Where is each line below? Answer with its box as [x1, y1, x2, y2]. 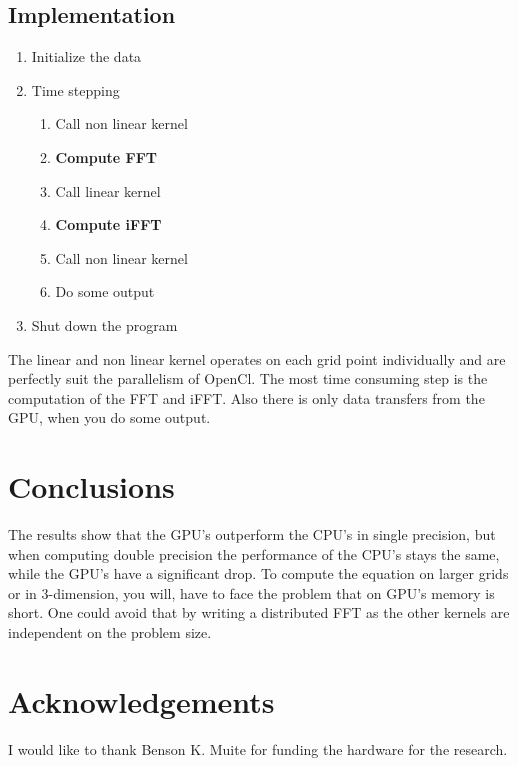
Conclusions [8, 466, 175, 507]
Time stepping [31, 79, 120, 100]
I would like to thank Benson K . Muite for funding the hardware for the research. [8, 738, 508, 759]
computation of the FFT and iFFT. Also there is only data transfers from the [8, 387, 485, 408]
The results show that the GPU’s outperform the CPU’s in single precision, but [8, 524, 496, 545]
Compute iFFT [55, 214, 162, 235]
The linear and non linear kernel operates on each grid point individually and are [8, 348, 506, 369]
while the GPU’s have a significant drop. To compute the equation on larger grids [8, 563, 509, 584]
